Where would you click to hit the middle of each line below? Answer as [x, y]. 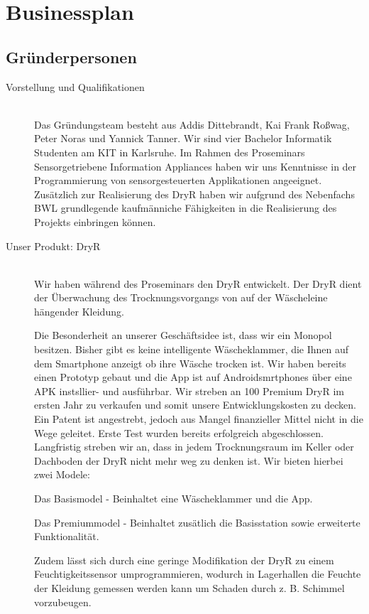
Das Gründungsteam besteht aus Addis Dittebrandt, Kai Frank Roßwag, [192, 124]
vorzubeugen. [63, 602]
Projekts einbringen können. [95, 221]
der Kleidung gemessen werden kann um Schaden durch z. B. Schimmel [189, 587]
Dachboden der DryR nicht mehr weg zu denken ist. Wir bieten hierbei [189, 460]
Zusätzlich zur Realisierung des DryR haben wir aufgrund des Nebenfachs [194, 194]
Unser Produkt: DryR [53, 246]
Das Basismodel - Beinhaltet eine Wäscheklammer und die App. [174, 499]
